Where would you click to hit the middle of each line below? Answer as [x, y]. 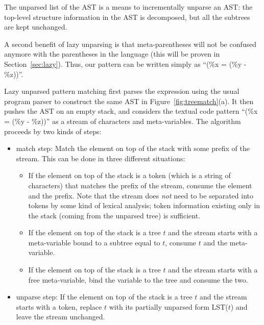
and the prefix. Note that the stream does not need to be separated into [141, 195]
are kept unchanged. [36, 27]
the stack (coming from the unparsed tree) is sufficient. [114, 215]
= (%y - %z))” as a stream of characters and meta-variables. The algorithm [123, 121]
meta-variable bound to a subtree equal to [94, 242]
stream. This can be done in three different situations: [101, 158]
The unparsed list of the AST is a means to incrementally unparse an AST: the [128, 7]
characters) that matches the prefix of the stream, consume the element [140, 185]
